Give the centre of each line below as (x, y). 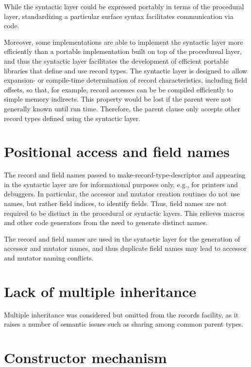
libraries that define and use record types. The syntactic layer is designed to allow (126, 70)
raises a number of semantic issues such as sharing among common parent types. (124, 324)
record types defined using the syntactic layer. (72, 118)
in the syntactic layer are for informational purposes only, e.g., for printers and (121, 184)
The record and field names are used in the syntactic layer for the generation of (122, 238)
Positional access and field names (117, 151)
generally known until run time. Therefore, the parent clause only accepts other (122, 108)
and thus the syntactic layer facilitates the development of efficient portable (116, 61)
